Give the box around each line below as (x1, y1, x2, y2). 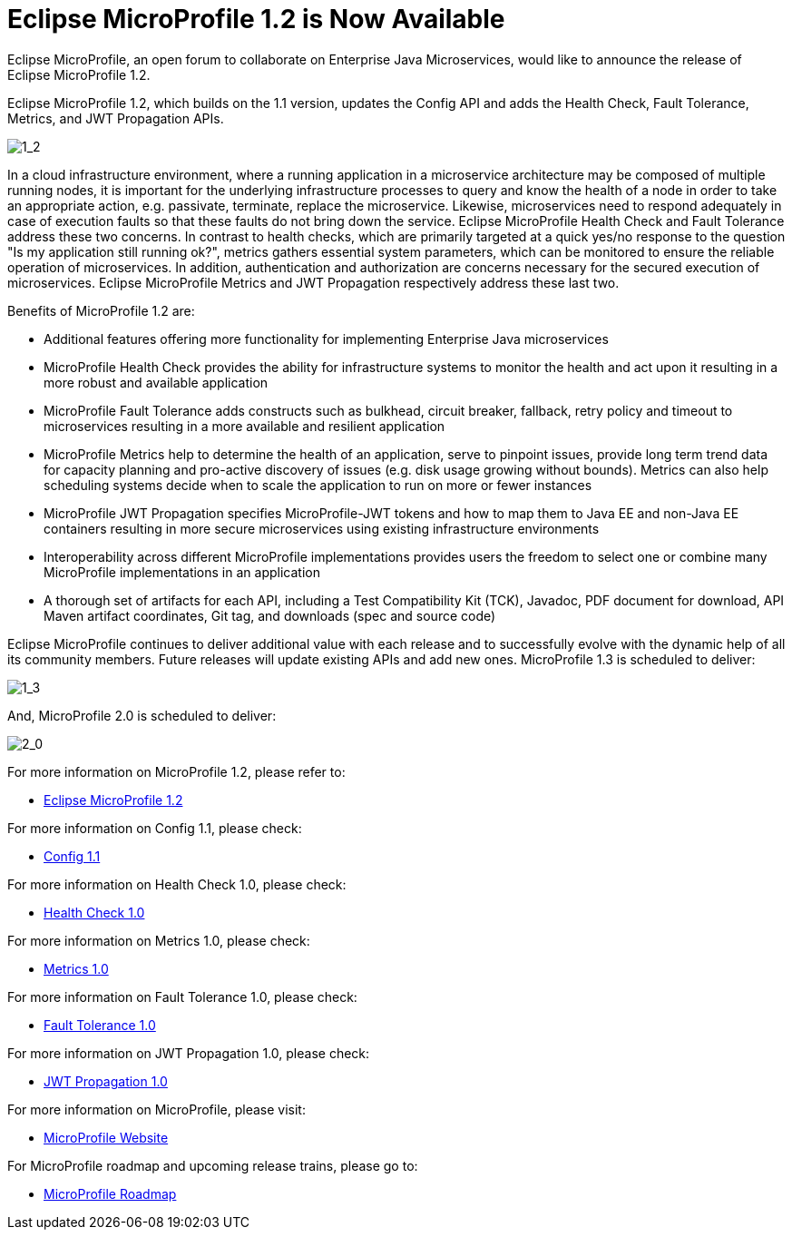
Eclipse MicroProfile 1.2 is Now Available (7, 4, 505, 34)
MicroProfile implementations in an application (44, 564, 320, 580)
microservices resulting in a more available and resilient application (44, 417, 445, 434)
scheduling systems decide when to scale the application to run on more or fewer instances (44, 476, 592, 493)
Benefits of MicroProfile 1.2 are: (7, 302, 195, 319)
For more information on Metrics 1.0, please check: (7, 932, 310, 948)
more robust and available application (44, 374, 269, 390)
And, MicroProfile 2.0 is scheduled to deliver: (7, 707, 277, 723)
